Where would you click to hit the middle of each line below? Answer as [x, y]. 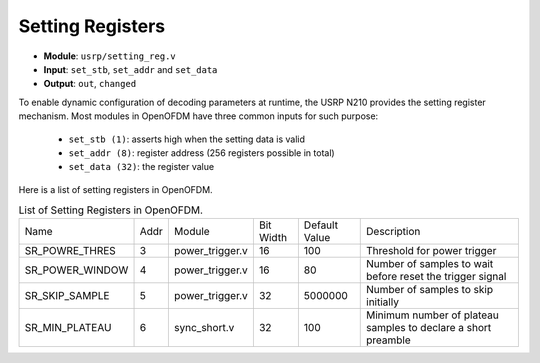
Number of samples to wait [430, 264]
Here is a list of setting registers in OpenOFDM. [116, 189]
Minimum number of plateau [432, 315]
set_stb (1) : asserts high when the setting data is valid [186, 139]
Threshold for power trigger [431, 251]
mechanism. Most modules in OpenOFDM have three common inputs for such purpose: [198, 116]
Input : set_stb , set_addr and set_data [130, 69]
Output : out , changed [90, 84]
